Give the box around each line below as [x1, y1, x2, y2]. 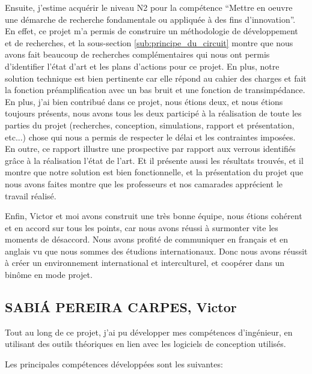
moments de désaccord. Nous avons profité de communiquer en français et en [5, 233, 289, 246]
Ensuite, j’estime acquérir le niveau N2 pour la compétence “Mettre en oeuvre [5, 1, 293, 13]
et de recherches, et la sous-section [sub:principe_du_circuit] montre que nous [5, 36, 293, 49]
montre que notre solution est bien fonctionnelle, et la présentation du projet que [5, 166, 304, 178]
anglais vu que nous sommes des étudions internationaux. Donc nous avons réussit [5, 244, 308, 257]
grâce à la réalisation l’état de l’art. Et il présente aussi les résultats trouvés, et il [5, 154, 304, 166]
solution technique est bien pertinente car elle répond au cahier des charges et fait [5, 71, 307, 84]
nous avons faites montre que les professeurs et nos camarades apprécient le [5, 177, 283, 190]
